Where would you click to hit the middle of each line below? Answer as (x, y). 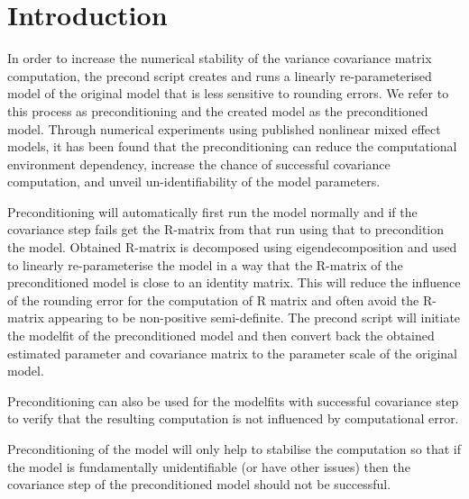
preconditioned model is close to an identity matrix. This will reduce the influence (234, 282)
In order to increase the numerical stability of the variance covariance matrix (220, 58)
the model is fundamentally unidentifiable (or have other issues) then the (209, 466)
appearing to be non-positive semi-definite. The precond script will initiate (254, 318)
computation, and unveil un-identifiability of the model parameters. (194, 181)
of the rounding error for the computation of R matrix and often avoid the (213, 299)
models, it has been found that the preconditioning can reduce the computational (232, 146)
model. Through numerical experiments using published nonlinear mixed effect (224, 128)
